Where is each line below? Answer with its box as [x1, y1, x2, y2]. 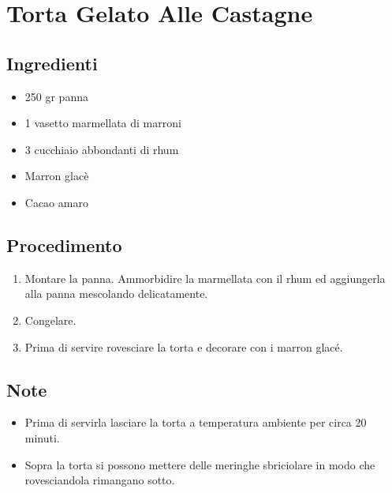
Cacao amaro [24, 194, 88, 210]
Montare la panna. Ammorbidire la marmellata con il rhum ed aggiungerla [24, 269, 386, 286]
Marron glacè [24, 167, 89, 184]
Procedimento [6, 232, 122, 257]
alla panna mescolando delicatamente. [24, 285, 208, 302]
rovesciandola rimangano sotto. [24, 472, 175, 488]
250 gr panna [24, 88, 88, 104]
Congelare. [24, 311, 77, 328]
